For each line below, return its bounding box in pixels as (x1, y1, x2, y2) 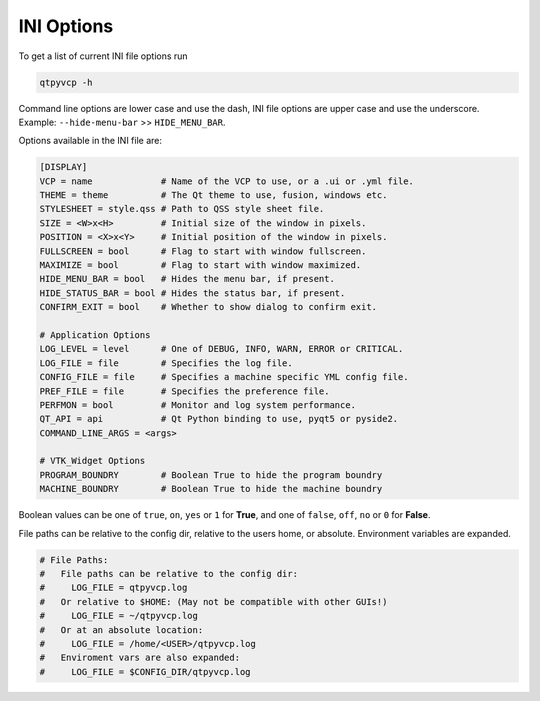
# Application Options (39, 329, 151, 340)
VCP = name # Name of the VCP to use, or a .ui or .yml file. (39, 175, 415, 187)
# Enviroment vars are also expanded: (39, 652, 240, 664)
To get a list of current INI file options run (18, 50, 189, 62)
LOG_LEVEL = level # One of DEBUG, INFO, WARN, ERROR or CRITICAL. (39, 343, 404, 355)
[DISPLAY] (39, 161, 88, 173)
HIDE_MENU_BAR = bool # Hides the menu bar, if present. (39, 273, 335, 285)
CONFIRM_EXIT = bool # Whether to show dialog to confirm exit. (39, 301, 378, 313)
